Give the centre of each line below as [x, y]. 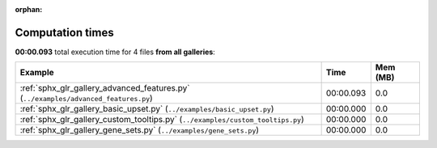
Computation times [64, 32]
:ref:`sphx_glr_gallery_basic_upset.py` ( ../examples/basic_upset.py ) [147, 109]
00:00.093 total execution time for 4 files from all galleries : [115, 52]
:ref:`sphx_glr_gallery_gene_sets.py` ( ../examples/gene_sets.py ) [139, 130]
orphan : [29, 9]
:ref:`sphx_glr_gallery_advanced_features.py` [105, 88]
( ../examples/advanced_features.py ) [86, 99]
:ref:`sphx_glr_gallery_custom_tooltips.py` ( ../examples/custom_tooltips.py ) [162, 120]
